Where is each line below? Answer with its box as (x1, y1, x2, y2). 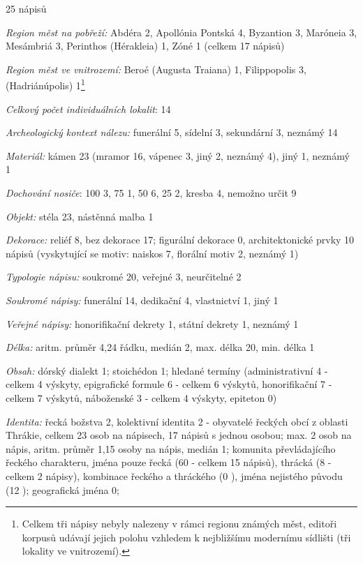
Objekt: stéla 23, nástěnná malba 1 (6, 209, 154, 223)
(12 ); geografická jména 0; (6, 482, 119, 497)
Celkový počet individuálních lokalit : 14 (6, 101, 171, 116)
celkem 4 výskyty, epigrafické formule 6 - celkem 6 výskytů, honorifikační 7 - (6, 377, 332, 391)
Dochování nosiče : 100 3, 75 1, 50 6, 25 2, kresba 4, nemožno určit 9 (6, 186, 297, 200)
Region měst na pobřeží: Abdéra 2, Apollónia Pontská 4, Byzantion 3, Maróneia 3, (6, 24, 357, 39)
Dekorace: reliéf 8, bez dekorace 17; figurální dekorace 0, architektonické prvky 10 (6, 232, 355, 247)
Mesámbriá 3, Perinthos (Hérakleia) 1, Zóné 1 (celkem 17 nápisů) (6, 38, 285, 53)
